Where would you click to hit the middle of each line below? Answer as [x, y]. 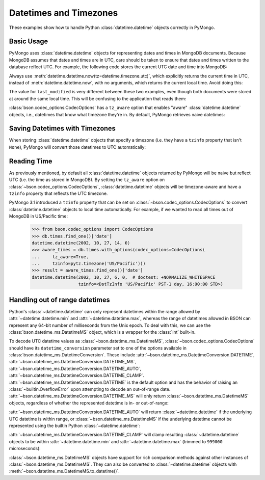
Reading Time [31, 161]
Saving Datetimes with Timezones [62, 128]
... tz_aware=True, [60, 257]
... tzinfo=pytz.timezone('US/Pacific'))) [89, 264]
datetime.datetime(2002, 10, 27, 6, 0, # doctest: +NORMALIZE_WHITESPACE [124, 277]
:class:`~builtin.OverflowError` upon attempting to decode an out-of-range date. [90, 389]
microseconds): [25, 449]
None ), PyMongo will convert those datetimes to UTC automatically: [77, 147]
